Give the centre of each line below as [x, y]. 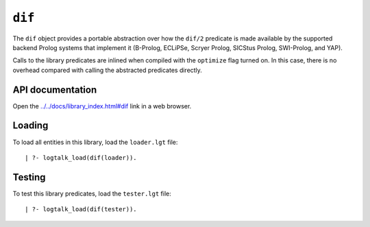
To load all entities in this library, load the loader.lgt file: [95, 142]
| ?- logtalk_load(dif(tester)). [81, 210]
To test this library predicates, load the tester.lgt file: [92, 193]
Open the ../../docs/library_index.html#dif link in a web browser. [102, 106]
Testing [29, 177]
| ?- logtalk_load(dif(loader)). [81, 157]
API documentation [55, 89]
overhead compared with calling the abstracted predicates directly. [107, 70]
